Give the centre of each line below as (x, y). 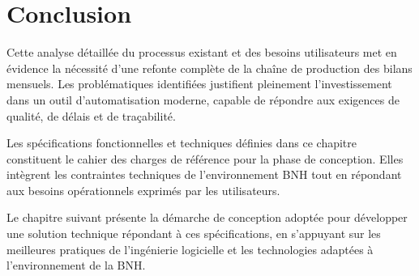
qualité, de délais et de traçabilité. (91, 115)
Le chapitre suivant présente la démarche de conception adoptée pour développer (207, 217)
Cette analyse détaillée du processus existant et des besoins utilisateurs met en (202, 52)
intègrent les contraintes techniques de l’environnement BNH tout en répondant (204, 174)
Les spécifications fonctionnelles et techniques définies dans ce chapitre (182, 143)
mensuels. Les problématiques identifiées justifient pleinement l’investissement (199, 84)
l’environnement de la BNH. (76, 265)
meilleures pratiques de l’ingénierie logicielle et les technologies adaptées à (190, 249)
